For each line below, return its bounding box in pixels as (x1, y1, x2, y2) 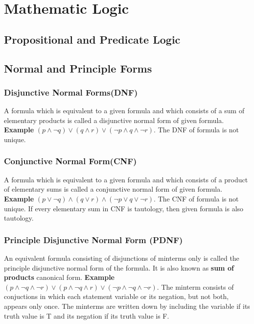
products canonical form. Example (4, 272, 115, 282)
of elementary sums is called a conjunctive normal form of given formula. (4, 184, 223, 194)
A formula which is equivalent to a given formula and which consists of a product (4, 174, 248, 184)
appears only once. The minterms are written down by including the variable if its (4, 300, 250, 311)
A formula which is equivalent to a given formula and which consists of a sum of (4, 105, 245, 116)
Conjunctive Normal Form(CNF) (4, 155, 137, 167)
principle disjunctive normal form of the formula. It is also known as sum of (4, 262, 234, 273)
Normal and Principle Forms (4, 60, 152, 75)
